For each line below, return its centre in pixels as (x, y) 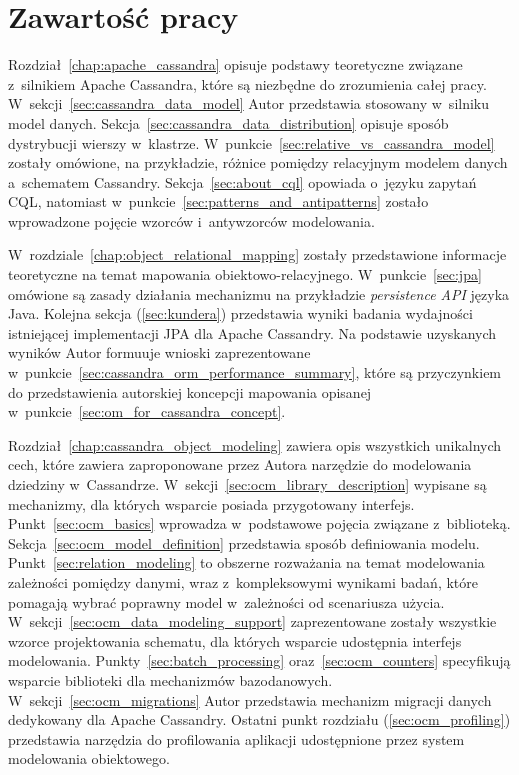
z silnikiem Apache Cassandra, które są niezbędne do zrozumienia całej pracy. (247, 83)
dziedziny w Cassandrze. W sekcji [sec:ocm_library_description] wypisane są (247, 484)
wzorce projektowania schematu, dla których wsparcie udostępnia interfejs (235, 640)
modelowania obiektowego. (89, 758)
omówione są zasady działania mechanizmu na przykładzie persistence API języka (259, 293)
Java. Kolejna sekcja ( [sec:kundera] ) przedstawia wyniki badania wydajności (240, 313)
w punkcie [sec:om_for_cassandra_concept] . (147, 411)
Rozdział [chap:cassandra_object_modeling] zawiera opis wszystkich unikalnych (255, 444)
